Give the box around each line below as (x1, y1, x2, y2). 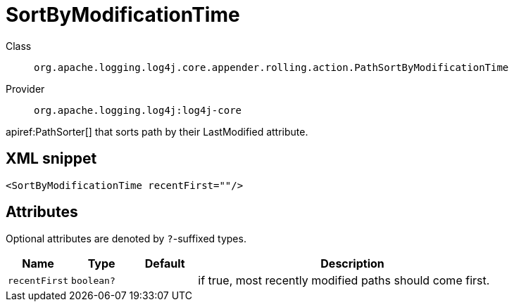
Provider (6, 82, 45, 95)
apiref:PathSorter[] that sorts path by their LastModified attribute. (6, 125, 308, 138)
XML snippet (6, 150, 97, 168)
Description (320, 256, 384, 271)
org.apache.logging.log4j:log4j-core (34, 104, 242, 116)
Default (144, 256, 185, 271)
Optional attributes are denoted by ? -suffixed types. (6, 233, 246, 245)
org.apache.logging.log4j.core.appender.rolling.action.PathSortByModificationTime (34, 61, 509, 73)
